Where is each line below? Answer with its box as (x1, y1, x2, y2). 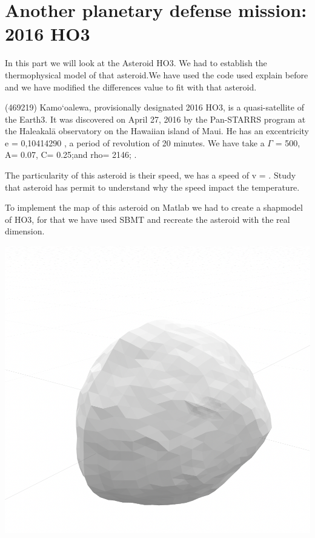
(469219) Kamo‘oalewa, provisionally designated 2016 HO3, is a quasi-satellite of (5, 101, 304, 114)
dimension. (5, 225, 45, 237)
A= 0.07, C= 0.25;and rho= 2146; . (5, 148, 137, 161)
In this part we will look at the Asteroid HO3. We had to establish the (5, 56, 267, 69)
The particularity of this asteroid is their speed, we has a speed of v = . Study (5, 169, 296, 182)
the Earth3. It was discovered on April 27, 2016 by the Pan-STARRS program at (5, 112, 306, 125)
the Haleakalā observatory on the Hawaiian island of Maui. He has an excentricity (5, 124, 310, 137)
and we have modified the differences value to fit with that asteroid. (5, 80, 257, 93)
